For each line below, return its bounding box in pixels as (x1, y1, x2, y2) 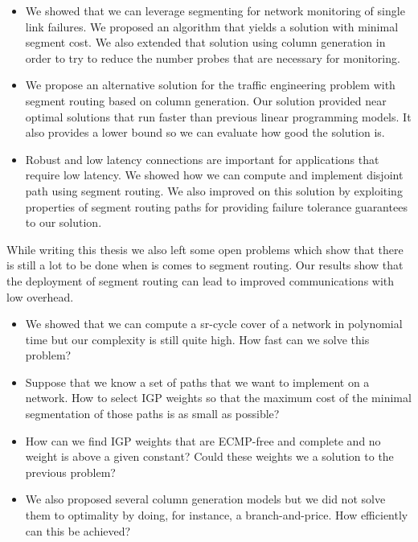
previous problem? (25, 463, 116, 480)
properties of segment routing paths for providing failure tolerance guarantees (25, 198, 408, 215)
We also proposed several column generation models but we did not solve (25, 491, 386, 507)
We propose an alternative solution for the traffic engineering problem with (25, 76, 395, 93)
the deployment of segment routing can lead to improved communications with (6, 272, 395, 289)
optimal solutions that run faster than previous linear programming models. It (25, 108, 412, 125)
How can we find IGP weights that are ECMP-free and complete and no (25, 432, 381, 449)
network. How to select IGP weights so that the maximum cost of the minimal (25, 389, 412, 406)
